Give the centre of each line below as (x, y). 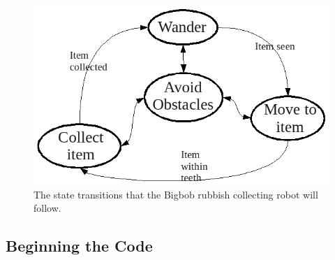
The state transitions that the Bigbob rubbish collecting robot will (176, 194)
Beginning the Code (79, 246)
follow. (47, 208)
